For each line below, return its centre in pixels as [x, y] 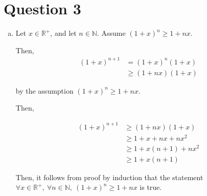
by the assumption [44, 90]
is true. [151, 187]
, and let [63, 33]
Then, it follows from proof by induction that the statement [109, 177]
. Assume [111, 33]
